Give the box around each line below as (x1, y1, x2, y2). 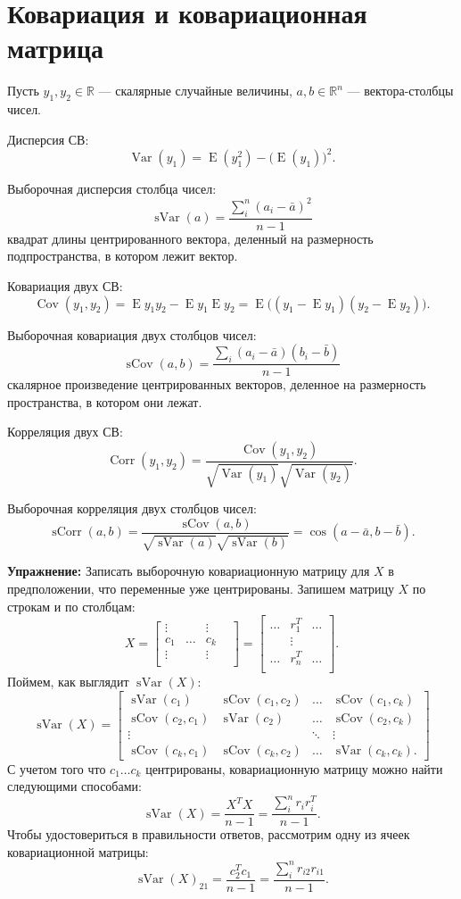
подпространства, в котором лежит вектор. (7, 246, 238, 265)
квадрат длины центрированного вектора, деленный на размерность (7, 229, 374, 247)
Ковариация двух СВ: (7, 276, 123, 295)
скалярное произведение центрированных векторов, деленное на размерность (7, 375, 426, 394)
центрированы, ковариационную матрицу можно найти (145, 759, 443, 778)
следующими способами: (7, 777, 142, 795)
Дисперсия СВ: (7, 129, 89, 148)
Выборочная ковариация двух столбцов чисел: (7, 325, 257, 344)
